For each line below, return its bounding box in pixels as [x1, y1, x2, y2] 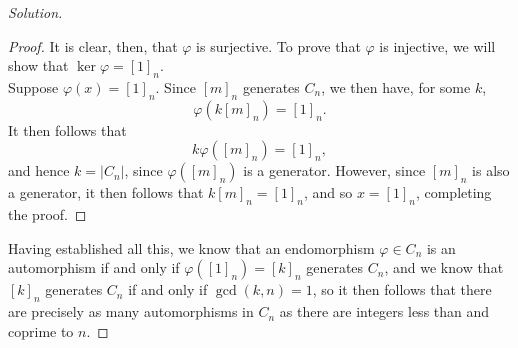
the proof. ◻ [8, 204, 87, 225]
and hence [8, 160, 70, 181]
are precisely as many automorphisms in [8, 301, 254, 322]
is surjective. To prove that [196, 35, 361, 56]
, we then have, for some [321, 76, 471, 97]
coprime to [8, 320, 74, 341]
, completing [415, 182, 492, 203]
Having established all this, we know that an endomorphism [8, 237, 375, 258]
